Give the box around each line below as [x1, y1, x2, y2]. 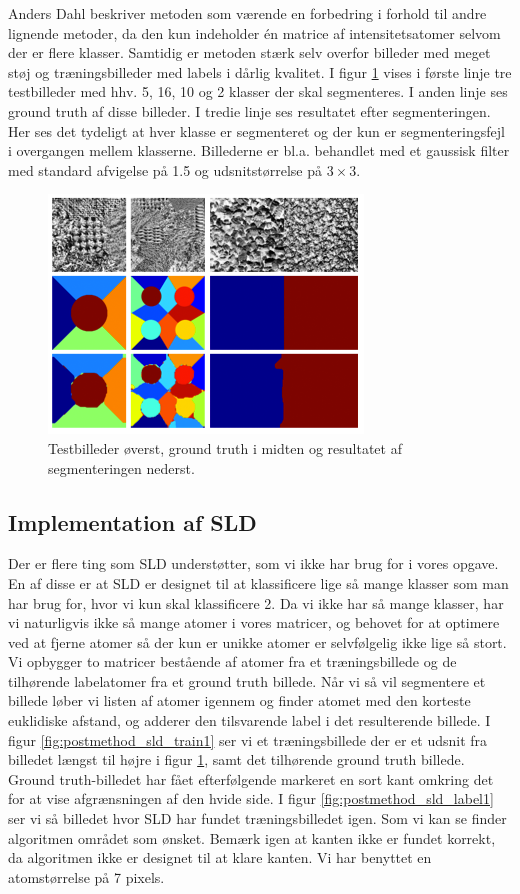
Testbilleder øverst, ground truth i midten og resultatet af [48, 437, 402, 458]
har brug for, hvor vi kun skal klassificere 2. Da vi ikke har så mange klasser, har [8, 592, 504, 613]
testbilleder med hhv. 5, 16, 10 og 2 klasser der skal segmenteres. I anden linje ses [8, 81, 508, 102]
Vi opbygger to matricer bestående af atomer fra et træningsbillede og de [8, 651, 457, 672]
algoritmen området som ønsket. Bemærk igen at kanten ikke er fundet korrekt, [8, 827, 496, 848]
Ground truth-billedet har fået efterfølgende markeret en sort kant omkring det [8, 768, 494, 789]
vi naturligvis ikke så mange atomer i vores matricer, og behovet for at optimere [8, 612, 500, 633]
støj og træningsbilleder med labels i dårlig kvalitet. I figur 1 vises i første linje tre [8, 61, 512, 82]
